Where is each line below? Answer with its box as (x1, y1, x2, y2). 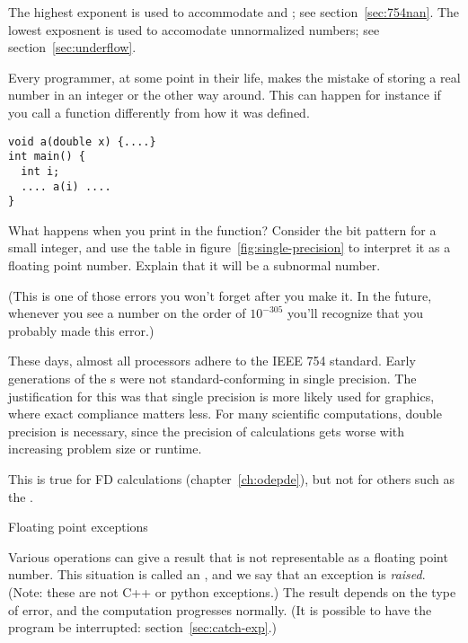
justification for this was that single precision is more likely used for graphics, (8, 386, 435, 405)
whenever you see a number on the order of (8, 304, 246, 322)
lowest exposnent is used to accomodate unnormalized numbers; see (8, 20, 380, 39)
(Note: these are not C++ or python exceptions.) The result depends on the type (8, 582, 456, 601)
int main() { (8, 150, 85, 163)
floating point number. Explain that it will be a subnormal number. (8, 256, 381, 275)
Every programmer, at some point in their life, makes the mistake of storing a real (8, 67, 461, 86)
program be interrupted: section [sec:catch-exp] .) (8, 618, 277, 637)
